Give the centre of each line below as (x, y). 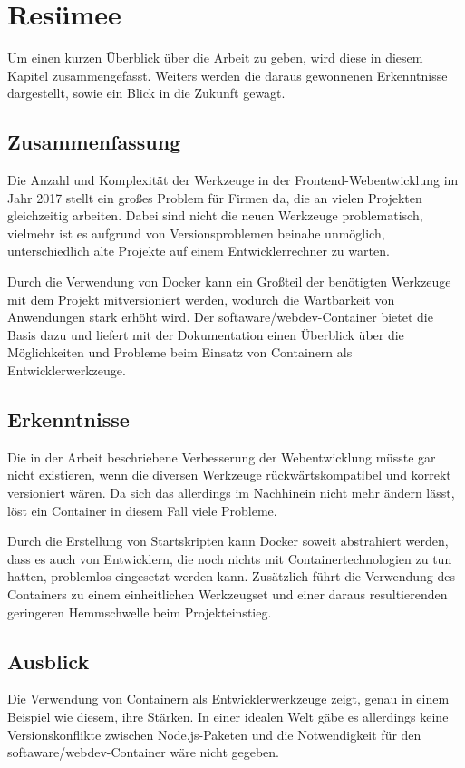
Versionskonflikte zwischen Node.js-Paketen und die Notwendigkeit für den (214, 734)
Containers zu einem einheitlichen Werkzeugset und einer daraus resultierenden (228, 594)
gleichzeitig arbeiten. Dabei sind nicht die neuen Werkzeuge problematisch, (215, 215)
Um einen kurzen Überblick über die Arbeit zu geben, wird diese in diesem (215, 58)
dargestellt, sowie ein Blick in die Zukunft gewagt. (146, 93)
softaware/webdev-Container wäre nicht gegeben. (144, 752)
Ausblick (48, 661)
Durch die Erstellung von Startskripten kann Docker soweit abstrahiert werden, (228, 541)
